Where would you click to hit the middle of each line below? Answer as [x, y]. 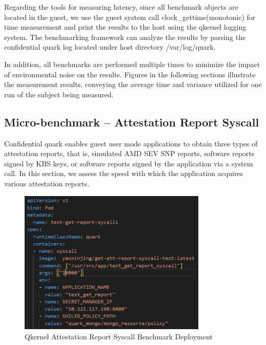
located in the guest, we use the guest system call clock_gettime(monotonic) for [130, 17]
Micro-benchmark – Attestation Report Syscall [132, 122]
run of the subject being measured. [59, 94]
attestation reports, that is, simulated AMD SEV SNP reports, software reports [129, 153]
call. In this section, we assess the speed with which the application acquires [124, 173]
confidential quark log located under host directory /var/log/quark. [110, 47]
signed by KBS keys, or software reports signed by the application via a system [129, 163]
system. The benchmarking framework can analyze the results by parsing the [125, 37]
